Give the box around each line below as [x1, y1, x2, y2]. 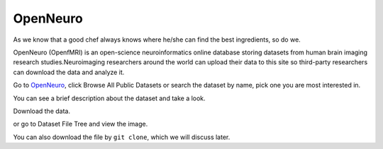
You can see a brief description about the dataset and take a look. [13, 94, 206, 102]
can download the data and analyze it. [13, 68, 125, 76]
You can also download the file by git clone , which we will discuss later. [13, 133, 231, 141]
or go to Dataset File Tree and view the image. [13, 120, 148, 129]
